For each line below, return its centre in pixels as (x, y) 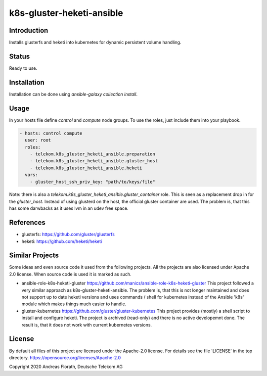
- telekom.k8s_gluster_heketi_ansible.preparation (92, 154)
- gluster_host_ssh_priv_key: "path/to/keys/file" (92, 182)
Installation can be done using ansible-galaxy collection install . (73, 94)
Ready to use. (23, 68)
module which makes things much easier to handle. (74, 304)
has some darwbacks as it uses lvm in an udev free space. (69, 208)
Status (20, 56)
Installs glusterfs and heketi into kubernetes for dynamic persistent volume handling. (95, 43)
